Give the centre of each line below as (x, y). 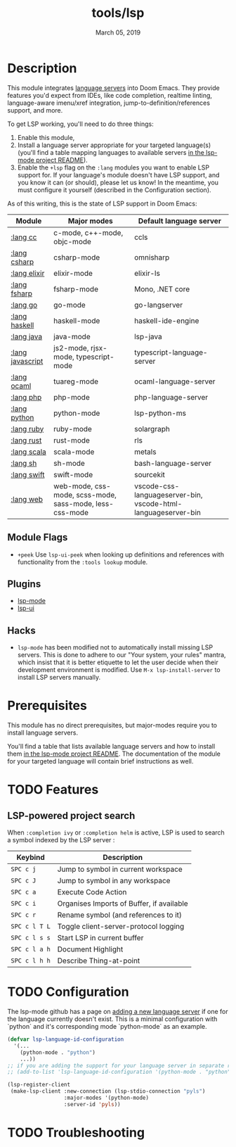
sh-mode (70, 463)
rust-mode (72, 440)
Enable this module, (46, 137)
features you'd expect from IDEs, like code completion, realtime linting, (110, 95)
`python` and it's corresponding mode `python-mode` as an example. (107, 1026)
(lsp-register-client (39, 1085)
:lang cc (24, 237)
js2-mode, (71, 348)
